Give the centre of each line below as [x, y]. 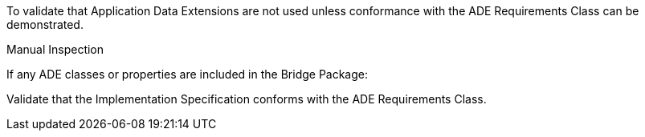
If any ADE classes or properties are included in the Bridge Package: [188, 74]
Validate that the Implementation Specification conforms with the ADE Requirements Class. [247, 99]
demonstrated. [45, 24]
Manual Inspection [55, 49]
